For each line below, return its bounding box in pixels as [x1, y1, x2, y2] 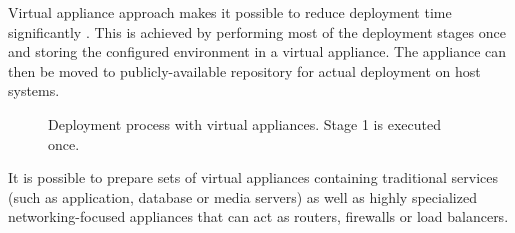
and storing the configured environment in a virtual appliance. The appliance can [8, 41, 507, 62]
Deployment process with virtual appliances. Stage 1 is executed [48, 113, 441, 134]
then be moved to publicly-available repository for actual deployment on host [8, 60, 481, 81]
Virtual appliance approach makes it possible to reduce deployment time [8, 2, 452, 22]
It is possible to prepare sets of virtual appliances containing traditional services [8, 167, 499, 188]
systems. [8, 80, 60, 101]
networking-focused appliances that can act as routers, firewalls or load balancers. [8, 206, 509, 227]
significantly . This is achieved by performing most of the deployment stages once [8, 21, 506, 42]
